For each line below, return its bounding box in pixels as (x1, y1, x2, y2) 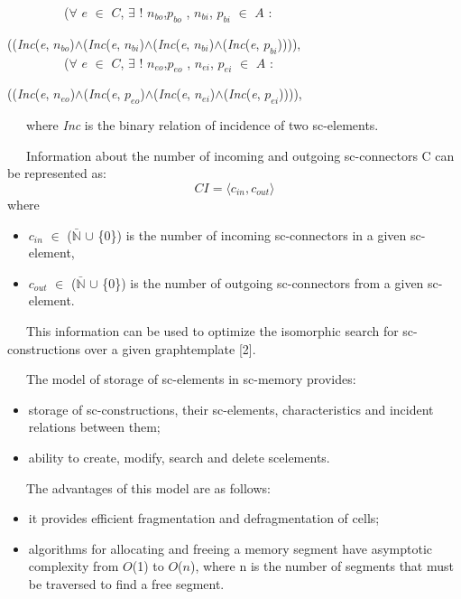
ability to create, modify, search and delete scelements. (28, 447, 330, 466)
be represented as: (7, 164, 106, 183)
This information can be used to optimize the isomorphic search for (25, 321, 399, 340)
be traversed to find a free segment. (28, 574, 225, 593)
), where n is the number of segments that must (189, 557, 454, 576)
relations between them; (28, 417, 161, 436)
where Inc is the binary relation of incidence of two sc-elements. (25, 116, 379, 135)
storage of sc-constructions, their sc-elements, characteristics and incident (28, 399, 434, 418)
